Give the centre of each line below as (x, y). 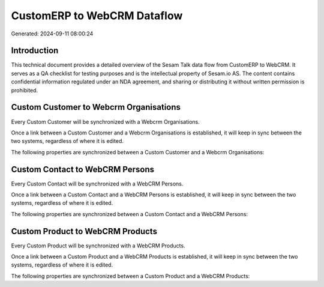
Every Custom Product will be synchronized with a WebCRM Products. (98, 246)
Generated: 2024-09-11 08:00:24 (52, 34)
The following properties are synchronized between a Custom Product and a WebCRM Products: (130, 276)
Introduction (35, 51)
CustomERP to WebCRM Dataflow (97, 16)
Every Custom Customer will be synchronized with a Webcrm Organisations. (106, 122)
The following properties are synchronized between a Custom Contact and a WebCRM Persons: (130, 214)
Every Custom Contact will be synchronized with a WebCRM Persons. (97, 184)
